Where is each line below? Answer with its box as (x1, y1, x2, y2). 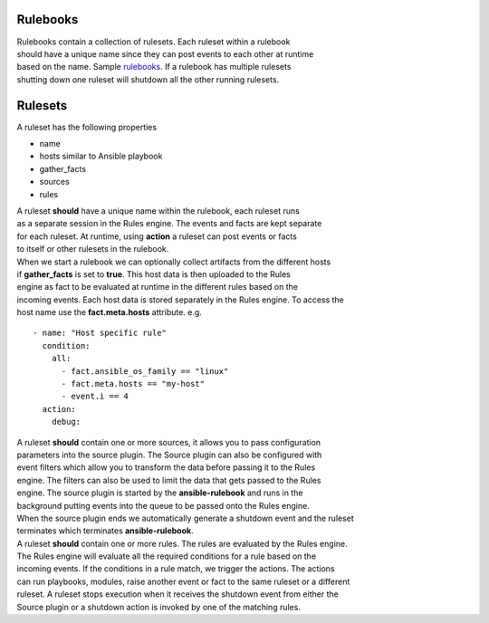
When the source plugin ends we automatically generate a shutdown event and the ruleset (16, 513, 355, 523)
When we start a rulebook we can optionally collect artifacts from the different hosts (16, 256, 331, 267)
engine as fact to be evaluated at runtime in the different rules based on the (16, 282, 299, 292)
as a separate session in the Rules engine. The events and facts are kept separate (16, 218, 322, 229)
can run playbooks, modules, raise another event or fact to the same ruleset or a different (16, 576, 350, 587)
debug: (51, 417, 81, 427)
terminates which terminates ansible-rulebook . (16, 525, 194, 536)
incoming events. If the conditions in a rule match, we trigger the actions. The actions (16, 563, 335, 574)
